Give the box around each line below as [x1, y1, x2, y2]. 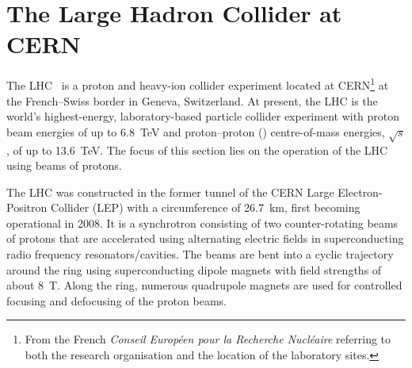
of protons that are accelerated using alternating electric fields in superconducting [6, 230, 404, 247]
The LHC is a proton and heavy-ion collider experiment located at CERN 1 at [6, 75, 389, 93]
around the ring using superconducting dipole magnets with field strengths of [6, 261, 382, 278]
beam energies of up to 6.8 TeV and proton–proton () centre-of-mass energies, [6, 123, 385, 140]
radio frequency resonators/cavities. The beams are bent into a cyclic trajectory [6, 246, 394, 263]
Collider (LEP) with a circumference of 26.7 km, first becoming [50, 199, 360, 216]
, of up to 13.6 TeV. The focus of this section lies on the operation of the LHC [6, 141, 388, 158]
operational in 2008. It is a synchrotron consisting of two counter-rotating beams [6, 214, 399, 231]
